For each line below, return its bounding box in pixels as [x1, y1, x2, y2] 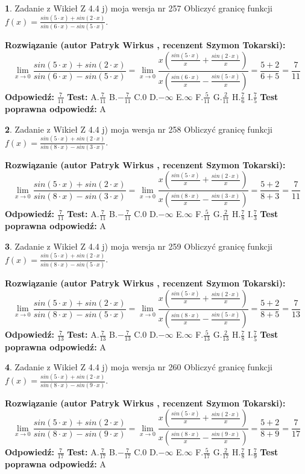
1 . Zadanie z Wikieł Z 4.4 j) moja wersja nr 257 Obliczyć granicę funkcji [5, 2, 272, 14]
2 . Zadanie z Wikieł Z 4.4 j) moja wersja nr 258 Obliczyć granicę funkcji [5, 122, 272, 135]
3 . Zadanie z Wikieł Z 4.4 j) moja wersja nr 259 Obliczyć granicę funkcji [5, 239, 272, 252]
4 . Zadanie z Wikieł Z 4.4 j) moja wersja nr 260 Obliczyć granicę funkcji [5, 361, 272, 373]
